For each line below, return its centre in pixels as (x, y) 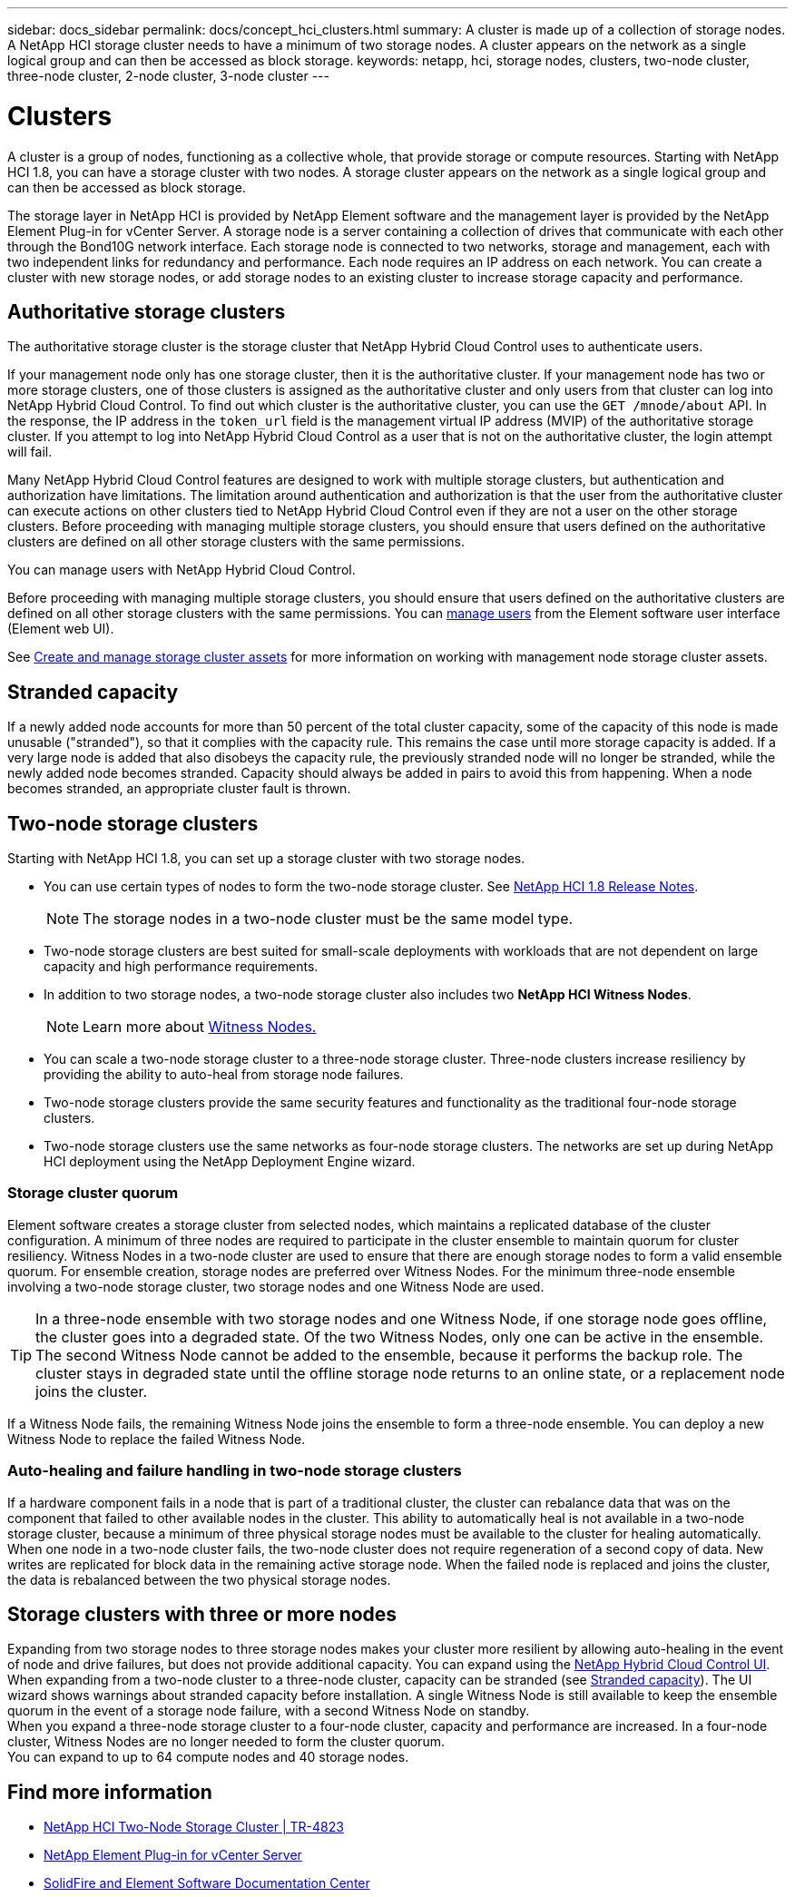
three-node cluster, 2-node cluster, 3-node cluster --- (168, 76)
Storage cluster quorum (93, 1193)
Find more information (110, 1792)
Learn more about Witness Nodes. (200, 1027)
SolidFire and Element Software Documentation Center (207, 1883)
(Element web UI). (61, 629)
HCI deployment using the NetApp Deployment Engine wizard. (230, 1162)
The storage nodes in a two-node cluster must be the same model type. (328, 919)
